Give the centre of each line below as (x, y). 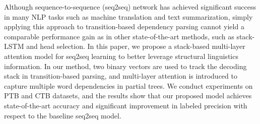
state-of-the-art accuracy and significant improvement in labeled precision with (126, 105)
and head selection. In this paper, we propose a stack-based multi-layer (136, 46)
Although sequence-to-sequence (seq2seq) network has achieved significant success (130, 7)
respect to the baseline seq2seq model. (63, 115)
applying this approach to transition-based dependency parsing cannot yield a (124, 26)
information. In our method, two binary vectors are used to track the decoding (125, 66)
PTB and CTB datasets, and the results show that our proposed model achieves (128, 96)
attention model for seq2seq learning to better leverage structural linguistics (121, 56)
